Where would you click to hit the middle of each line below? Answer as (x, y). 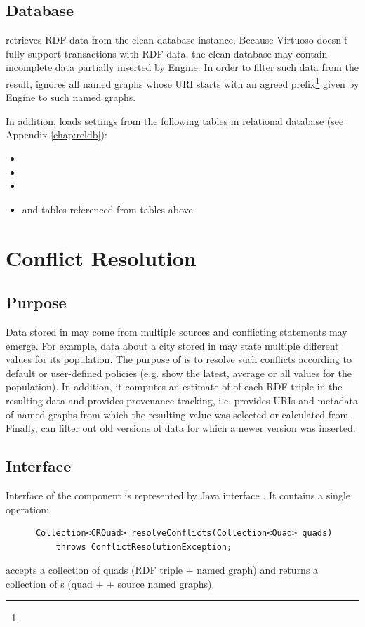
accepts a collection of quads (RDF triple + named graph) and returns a (162, 570)
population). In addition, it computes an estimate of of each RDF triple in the (174, 387)
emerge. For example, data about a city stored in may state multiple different (172, 345)
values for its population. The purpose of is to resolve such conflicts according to (179, 359)
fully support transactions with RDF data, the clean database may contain (167, 53)
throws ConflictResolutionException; (144, 547)
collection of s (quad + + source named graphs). (110, 583)
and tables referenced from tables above (107, 209)
